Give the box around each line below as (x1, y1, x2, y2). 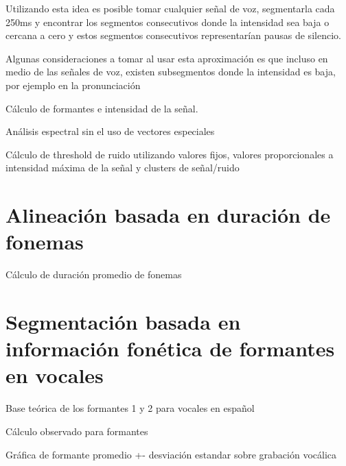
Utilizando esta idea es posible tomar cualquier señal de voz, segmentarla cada (5, 1, 335, 15)
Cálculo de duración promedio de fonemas (5, 267, 182, 282)
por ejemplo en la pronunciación (5, 77, 141, 92)
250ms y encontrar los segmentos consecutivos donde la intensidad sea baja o (5, 14, 330, 29)
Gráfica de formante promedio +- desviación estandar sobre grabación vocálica (5, 447, 337, 461)
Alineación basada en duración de (5, 201, 331, 229)
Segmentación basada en (5, 308, 241, 336)
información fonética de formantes (5, 334, 335, 363)
